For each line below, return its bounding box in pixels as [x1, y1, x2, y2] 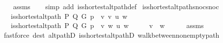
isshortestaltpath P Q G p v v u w [10, 11, 128, 21]
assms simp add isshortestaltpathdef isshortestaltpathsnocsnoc [13, 1, 219, 11]
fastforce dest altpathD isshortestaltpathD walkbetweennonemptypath [3, 29, 220, 40]
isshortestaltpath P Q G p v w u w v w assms [10, 20, 204, 30]
